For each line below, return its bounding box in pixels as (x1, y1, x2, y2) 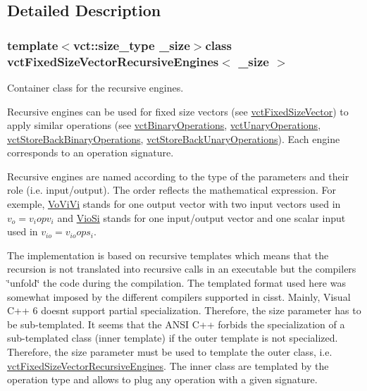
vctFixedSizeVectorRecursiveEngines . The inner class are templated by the (7, 358, 329, 373)
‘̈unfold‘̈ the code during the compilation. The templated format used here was (7, 275, 346, 290)
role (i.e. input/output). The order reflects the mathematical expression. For (7, 182, 336, 197)
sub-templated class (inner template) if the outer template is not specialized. (7, 330, 338, 345)
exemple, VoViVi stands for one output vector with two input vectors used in (7, 197, 341, 211)
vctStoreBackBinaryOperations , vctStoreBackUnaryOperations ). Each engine (7, 131, 340, 146)
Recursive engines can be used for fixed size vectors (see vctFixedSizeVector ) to (7, 104, 349, 118)
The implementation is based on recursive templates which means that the (7, 247, 329, 262)
